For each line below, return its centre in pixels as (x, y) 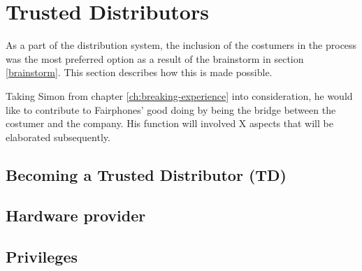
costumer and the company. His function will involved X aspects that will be (169, 123)
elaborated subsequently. (58, 137)
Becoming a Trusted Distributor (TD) (146, 174)
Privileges (42, 257)
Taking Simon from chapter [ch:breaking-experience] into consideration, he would (179, 95)
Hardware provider (76, 215)
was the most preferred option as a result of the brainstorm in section (155, 58)
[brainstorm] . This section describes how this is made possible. (139, 72)
